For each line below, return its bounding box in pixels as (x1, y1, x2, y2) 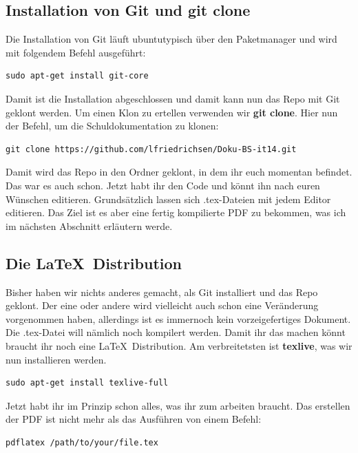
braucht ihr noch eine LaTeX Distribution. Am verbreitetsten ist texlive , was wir (6, 338, 352, 352)
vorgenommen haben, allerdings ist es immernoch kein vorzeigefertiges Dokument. (6, 311, 351, 326)
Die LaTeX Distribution (6, 252, 182, 273)
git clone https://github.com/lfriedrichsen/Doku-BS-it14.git (6, 144, 297, 154)
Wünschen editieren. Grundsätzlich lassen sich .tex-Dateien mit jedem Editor (6, 191, 331, 206)
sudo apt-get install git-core (6, 71, 149, 81)
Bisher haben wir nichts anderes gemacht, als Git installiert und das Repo (6, 284, 318, 299)
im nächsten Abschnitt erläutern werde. (6, 218, 173, 233)
